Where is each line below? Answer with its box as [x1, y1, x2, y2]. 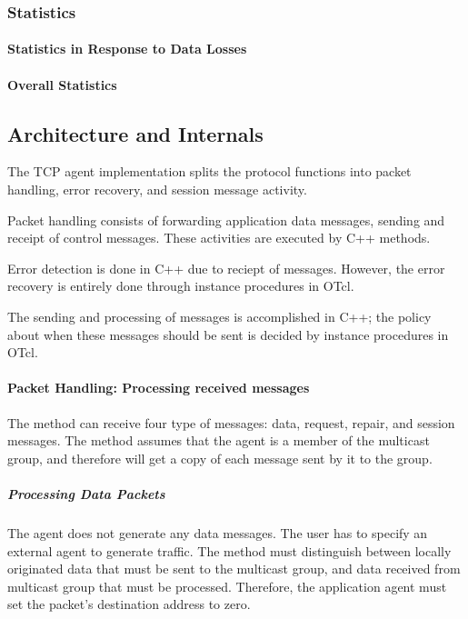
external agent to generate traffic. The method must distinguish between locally [7, 541, 452, 560]
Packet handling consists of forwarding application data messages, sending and [7, 210, 445, 229]
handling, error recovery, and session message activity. [7, 180, 307, 199]
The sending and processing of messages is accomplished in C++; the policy [7, 306, 432, 325]
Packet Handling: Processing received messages [7, 378, 310, 397]
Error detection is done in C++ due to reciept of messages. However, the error [7, 258, 445, 277]
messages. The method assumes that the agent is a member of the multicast [7, 431, 430, 450]
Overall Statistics [7, 75, 117, 94]
